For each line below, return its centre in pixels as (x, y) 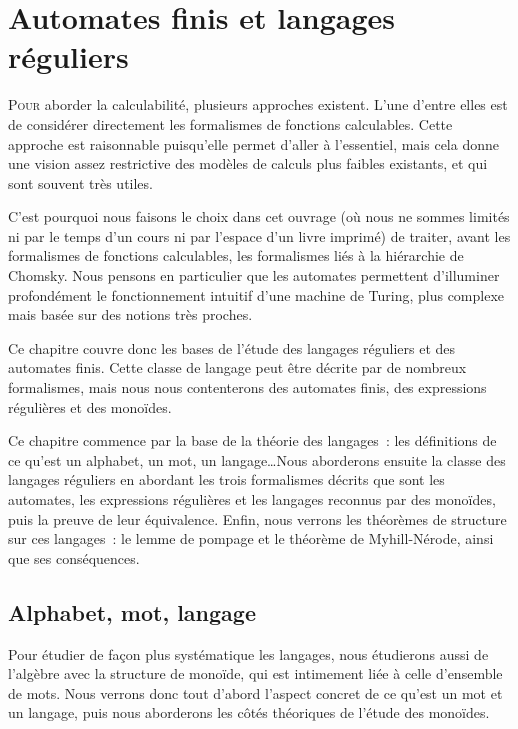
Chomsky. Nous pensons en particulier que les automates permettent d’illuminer (254, 275)
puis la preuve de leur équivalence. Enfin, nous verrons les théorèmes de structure (257, 518)
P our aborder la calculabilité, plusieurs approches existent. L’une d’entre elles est (258, 104)
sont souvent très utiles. (80, 182)
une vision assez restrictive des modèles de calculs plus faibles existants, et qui (248, 163)
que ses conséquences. (74, 557)
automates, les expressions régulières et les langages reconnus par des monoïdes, (252, 499)
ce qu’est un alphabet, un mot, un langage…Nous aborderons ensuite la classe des (257, 459)
